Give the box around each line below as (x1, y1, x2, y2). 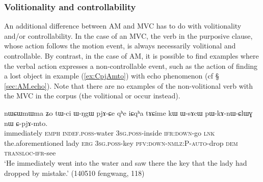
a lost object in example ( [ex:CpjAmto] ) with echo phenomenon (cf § (4, 70, 219, 81)
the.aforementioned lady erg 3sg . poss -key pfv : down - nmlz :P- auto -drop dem (4, 137, 238, 148)
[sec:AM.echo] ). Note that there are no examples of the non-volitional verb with (4, 80, 253, 91)
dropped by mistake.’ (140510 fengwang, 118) (4, 167, 145, 178)
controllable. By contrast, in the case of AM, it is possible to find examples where (4, 50, 259, 61)
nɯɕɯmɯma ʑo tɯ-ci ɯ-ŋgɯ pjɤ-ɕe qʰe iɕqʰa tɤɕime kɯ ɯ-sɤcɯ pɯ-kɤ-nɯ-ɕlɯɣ (4, 107, 253, 118)
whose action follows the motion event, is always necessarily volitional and (4, 40, 236, 51)
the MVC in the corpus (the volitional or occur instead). (4, 90, 180, 101)
